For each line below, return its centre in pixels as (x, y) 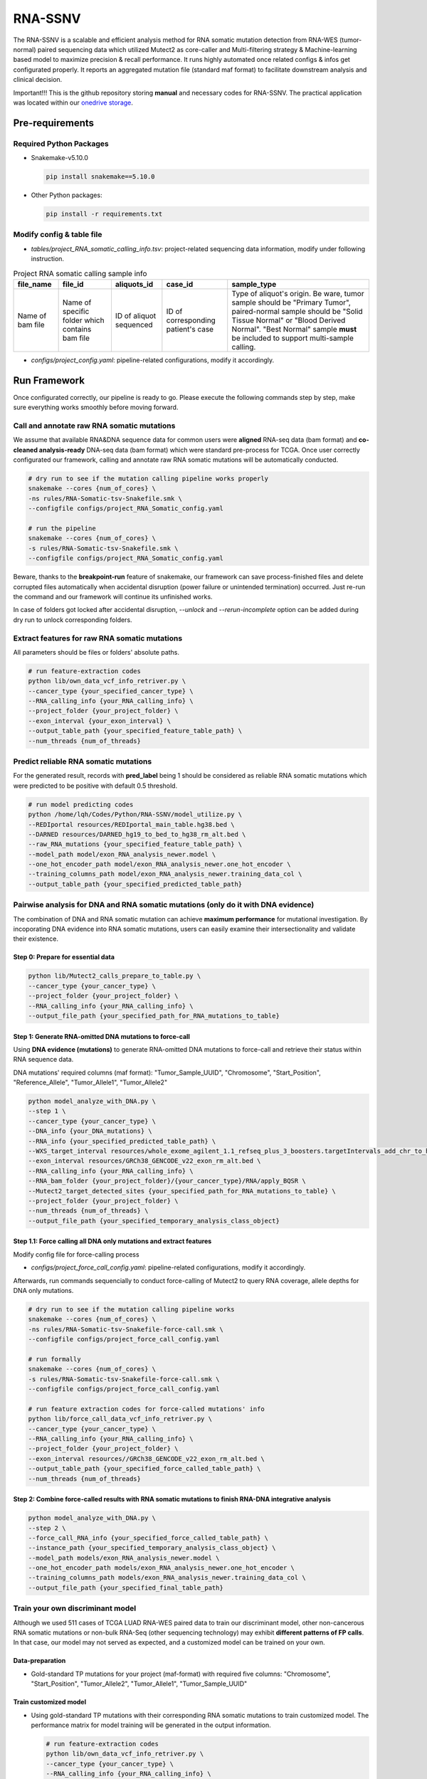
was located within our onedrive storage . (73, 102)
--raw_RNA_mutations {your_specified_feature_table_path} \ (135, 844)
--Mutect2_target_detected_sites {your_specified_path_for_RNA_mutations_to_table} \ (182, 1191)
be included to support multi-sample (292, 338)
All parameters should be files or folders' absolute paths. (96, 652)
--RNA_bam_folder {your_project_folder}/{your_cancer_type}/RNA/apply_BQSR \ (167, 1181)
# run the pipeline (62, 529)
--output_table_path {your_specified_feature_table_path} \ (135, 731)
